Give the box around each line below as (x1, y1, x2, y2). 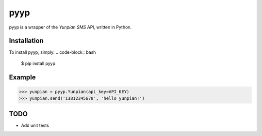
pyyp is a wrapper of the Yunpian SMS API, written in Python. (9, 24, 132, 30)
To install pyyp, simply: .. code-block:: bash (9, 49, 96, 55)
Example (9, 73, 36, 81)
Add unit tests (21, 122, 49, 128)
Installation (9, 37, 44, 45)
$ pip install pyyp (21, 60, 56, 66)
